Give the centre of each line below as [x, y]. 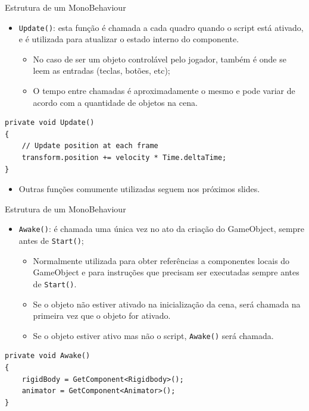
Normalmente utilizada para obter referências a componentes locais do [161, 260]
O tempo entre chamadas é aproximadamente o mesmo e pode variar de [164, 91]
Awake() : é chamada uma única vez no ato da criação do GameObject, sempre [162, 229]
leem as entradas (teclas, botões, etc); [102, 70]
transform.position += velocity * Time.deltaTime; [124, 158]
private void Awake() [48, 356]
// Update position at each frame [90, 146]
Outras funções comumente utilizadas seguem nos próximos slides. [139, 189]
